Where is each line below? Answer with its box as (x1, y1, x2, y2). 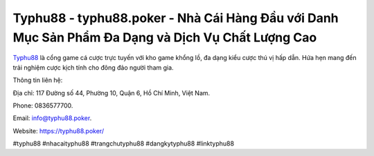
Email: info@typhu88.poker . (12, 114, 92, 122)
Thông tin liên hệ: (12, 76, 63, 84)
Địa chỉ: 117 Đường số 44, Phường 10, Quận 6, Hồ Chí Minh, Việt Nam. (12, 88, 211, 97)
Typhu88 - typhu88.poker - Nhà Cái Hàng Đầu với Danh (12, 10, 339, 26)
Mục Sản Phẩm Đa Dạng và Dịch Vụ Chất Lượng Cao (12, 30, 317, 45)
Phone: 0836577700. (12, 101, 73, 110)
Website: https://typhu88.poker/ (12, 126, 104, 135)
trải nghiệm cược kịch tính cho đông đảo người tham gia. (12, 63, 174, 72)
